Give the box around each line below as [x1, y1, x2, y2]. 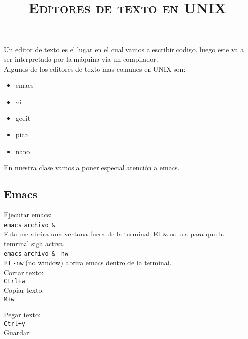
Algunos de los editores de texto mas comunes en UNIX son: [4, 63, 186, 74]
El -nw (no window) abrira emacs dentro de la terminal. [4, 258, 172, 268]
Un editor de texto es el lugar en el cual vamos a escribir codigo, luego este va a [4, 44, 244, 54]
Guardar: [4, 327, 31, 338]
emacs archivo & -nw [4, 250, 69, 258]
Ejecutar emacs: [4, 209, 52, 219]
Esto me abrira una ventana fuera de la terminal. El [4, 229, 160, 239]
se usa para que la [170, 229, 224, 239]
